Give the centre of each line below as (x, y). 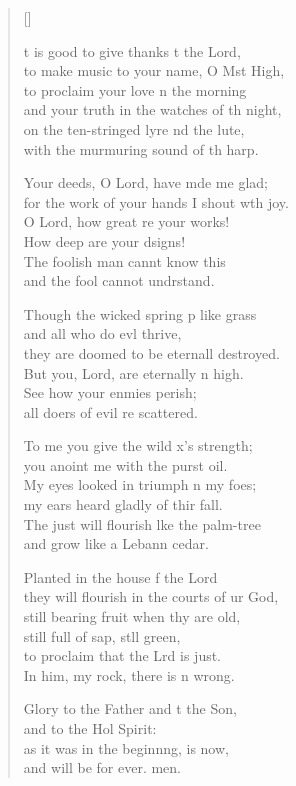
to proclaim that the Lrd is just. (122, 655)
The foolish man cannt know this (124, 260)
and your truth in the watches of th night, (152, 109)
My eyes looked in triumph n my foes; (140, 484)
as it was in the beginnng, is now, (126, 747)
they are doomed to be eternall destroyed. (151, 352)
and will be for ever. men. (102, 767)
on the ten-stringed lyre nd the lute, (134, 128)
